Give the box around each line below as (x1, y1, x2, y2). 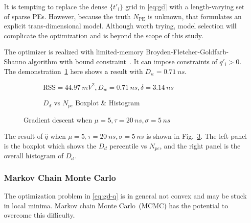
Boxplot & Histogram (75, 98, 140, 108)
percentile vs (109, 140, 147, 150)
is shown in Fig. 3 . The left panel (146, 131, 247, 141)
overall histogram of (4, 150, 64, 161)
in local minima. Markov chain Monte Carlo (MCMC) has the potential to (4, 200, 228, 210)
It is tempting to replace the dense (4, 1, 108, 11)
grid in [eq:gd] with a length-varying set (125, 1, 245, 11)
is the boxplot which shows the (4, 140, 96, 150)
